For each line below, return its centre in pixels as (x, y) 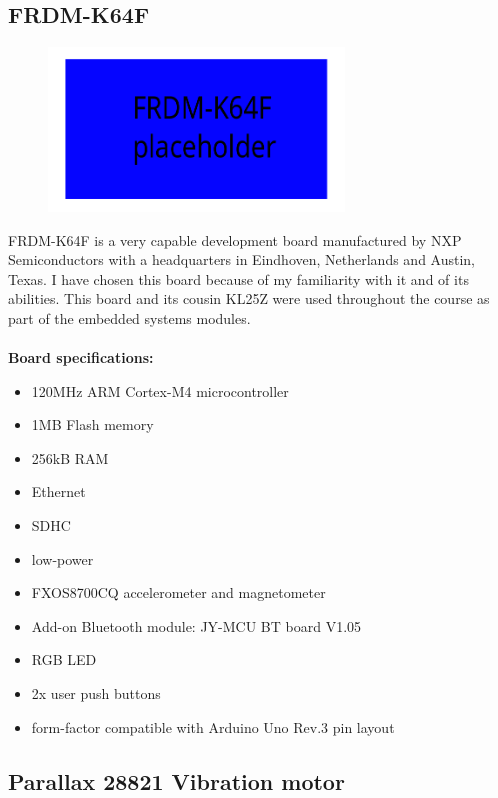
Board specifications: (81, 357)
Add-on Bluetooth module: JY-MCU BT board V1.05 (196, 625)
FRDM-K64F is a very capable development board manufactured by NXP (235, 239)
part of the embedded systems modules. (129, 317)
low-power (62, 558)
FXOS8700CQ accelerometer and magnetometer (178, 592)
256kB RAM (70, 457)
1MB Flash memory (92, 424)
